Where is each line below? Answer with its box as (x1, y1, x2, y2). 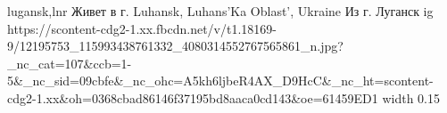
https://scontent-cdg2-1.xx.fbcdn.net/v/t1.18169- (7, 19, 277, 37)
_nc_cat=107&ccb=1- (7, 53, 132, 72)
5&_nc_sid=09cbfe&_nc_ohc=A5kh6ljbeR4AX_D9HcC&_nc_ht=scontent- (7, 71, 434, 90)
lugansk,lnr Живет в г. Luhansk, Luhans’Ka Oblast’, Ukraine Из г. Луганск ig (7, 2, 434, 20)
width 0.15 (382, 88, 440, 107)
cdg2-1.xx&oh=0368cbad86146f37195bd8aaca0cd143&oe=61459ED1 (7, 88, 378, 107)
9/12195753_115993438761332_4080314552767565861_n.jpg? (7, 36, 344, 55)
